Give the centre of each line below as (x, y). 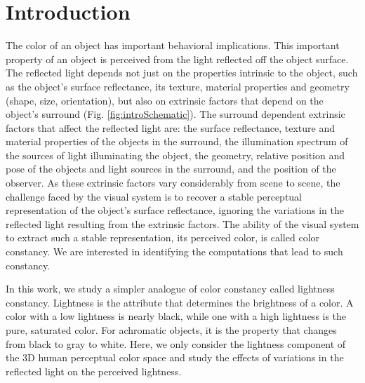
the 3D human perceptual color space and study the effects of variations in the (175, 357)
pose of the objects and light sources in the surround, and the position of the (171, 169)
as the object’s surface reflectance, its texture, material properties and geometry (178, 86)
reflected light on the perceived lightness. (94, 371)
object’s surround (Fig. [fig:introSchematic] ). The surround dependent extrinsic (175, 114)
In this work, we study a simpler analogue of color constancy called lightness (170, 289)
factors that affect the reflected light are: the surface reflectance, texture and (170, 127)
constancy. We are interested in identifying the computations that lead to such (174, 251)
